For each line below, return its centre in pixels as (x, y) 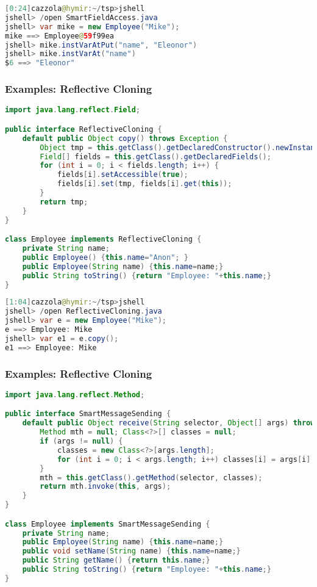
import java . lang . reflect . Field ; (73, 110)
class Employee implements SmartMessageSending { (108, 524)
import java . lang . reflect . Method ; (75, 394)
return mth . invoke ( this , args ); (105, 487)
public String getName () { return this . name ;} (116, 560)
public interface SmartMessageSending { (88, 414)
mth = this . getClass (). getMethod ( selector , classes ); (151, 477)
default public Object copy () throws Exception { (125, 138)
